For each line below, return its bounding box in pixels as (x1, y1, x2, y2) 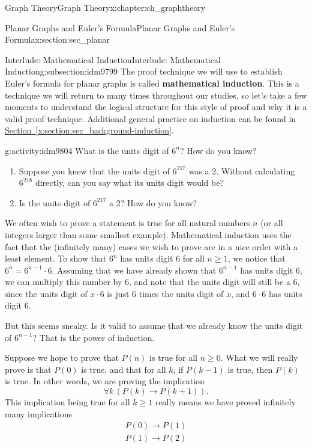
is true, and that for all (81, 363, 166, 375)
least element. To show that (5, 252, 107, 265)
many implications (5, 407, 73, 420)
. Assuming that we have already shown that (52, 263, 217, 276)
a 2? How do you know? (109, 196, 197, 209)
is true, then (227, 363, 273, 375)
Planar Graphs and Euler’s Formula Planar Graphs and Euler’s (5, 21, 235, 34)
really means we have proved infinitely (155, 396, 296, 408)
